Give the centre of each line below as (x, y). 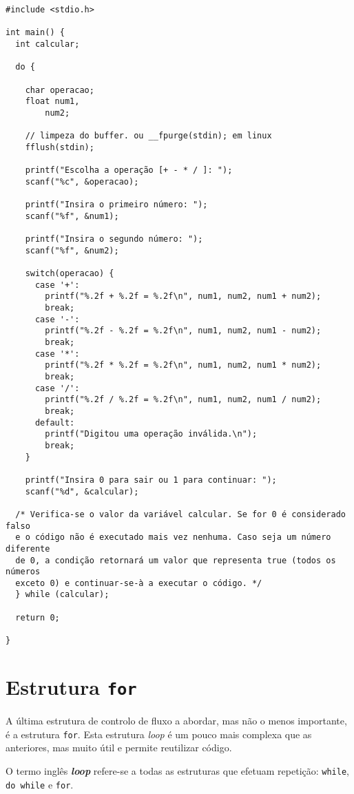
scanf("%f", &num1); (72, 216)
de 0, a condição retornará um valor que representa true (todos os (176, 560)
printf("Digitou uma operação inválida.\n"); (151, 434)
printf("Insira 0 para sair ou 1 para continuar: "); (151, 480)
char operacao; (60, 90)
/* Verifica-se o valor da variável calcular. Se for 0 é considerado (180, 514)
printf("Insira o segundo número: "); (114, 239)
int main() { (35, 33)
